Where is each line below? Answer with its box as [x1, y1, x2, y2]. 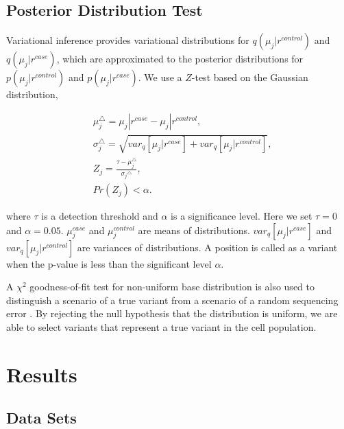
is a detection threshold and [41, 209, 158, 223]
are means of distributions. [138, 222, 250, 237]
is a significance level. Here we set [171, 209, 312, 223]
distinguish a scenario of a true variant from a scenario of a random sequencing [6, 292, 339, 307]
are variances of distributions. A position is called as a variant [77, 240, 338, 254]
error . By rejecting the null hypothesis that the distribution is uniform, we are [6, 306, 338, 321]
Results [6, 360, 77, 388]
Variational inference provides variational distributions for [6, 33, 249, 47]
